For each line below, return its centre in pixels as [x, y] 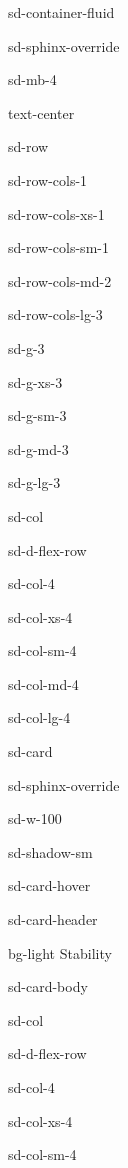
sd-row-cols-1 [48, 179]
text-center [41, 112]
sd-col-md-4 [43, 683]
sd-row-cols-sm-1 [58, 247]
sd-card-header [53, 919]
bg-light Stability [60, 952]
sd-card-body [48, 986]
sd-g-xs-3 [35, 381]
